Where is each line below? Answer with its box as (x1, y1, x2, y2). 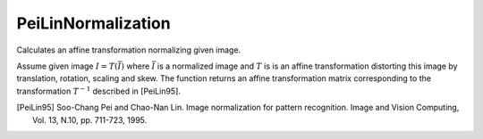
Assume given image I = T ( (16, 61, 118, 71)
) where (121, 61, 150, 71)
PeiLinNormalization (16, 13, 171, 33)
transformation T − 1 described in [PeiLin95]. (16, 85, 181, 96)
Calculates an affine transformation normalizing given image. (16, 45, 241, 55)
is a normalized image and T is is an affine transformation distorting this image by (157, 61, 458, 71)
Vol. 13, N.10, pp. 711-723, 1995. (32, 114, 148, 125)
